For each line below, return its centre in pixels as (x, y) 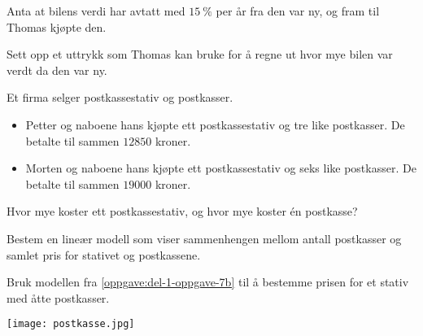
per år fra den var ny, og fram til (298, 11)
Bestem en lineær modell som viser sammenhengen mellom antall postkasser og (204, 238)
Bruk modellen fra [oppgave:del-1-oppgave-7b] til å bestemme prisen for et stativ (208, 282)
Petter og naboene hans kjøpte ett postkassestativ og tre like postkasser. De (215, 124)
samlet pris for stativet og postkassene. (104, 254)
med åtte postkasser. (58, 297)
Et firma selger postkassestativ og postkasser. (120, 97)
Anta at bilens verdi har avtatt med (96, 11)
